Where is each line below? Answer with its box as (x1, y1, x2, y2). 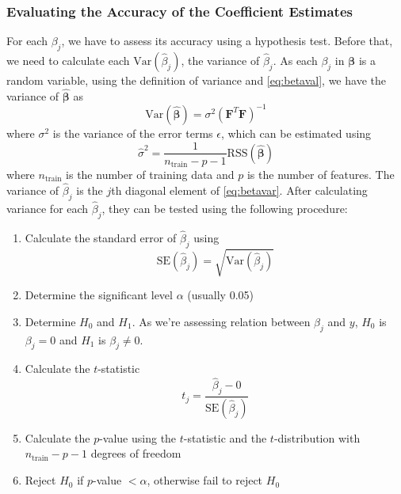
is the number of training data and (66, 166, 235, 183)
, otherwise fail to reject (147, 472, 263, 488)
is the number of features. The (246, 166, 395, 183)
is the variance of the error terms (52, 124, 213, 141)
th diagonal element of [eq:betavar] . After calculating (111, 181, 368, 198)
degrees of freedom (90, 445, 181, 462)
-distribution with (273, 429, 361, 446)
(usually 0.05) (187, 287, 254, 303)
